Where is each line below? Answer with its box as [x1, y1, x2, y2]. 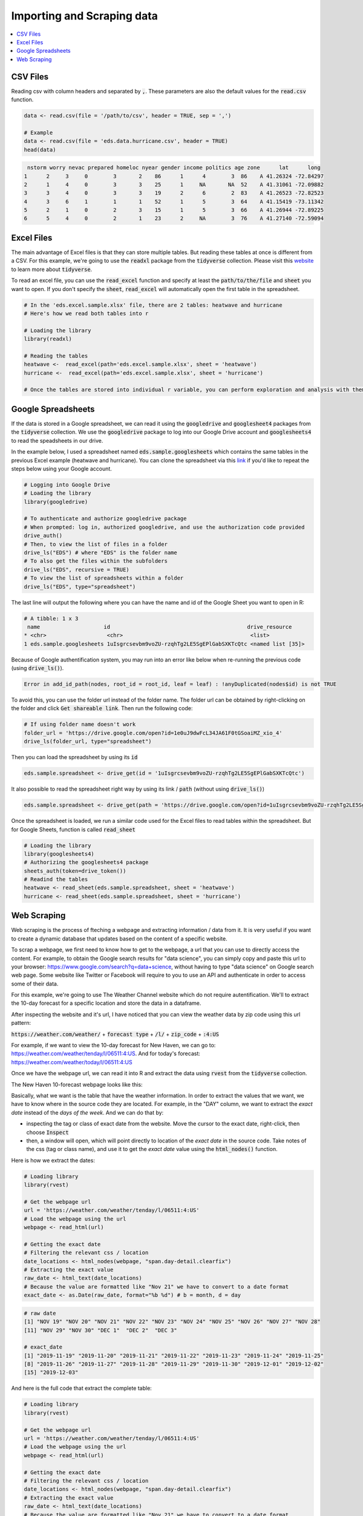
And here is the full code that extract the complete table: [11, 1384, 152, 1392]
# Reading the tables [24, 352, 88, 359]
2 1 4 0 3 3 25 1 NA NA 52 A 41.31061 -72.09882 [24, 181, 324, 188]
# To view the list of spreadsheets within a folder [24, 575, 184, 582]
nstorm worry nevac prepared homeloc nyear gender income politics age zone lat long [27, 164, 321, 171]
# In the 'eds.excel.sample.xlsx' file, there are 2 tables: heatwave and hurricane [24, 301, 283, 309]
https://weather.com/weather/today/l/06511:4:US [11, 1058, 132, 1065]
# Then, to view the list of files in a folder [24, 540, 168, 548]
